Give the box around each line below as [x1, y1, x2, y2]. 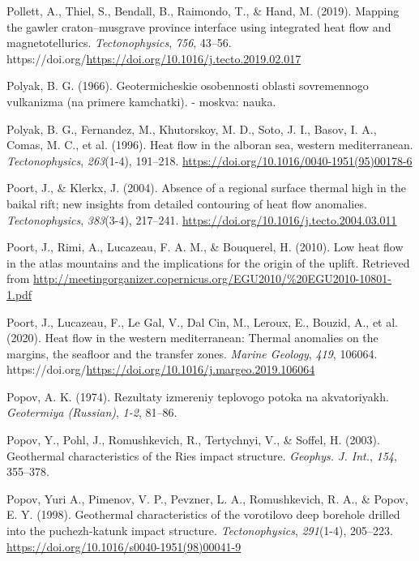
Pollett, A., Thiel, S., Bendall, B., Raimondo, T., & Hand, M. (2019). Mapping [6, 2, 400, 19]
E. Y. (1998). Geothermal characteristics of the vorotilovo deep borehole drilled [6, 506, 400, 523]
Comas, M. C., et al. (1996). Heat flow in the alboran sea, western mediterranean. [6, 136, 413, 153]
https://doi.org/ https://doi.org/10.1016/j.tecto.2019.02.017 [6, 49, 301, 66]
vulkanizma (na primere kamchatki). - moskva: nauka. [6, 92, 276, 109]
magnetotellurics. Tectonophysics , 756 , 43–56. [6, 34, 232, 51]
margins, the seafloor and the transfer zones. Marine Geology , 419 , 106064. [6, 345, 378, 362]
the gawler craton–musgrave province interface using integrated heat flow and [6, 18, 391, 35]
